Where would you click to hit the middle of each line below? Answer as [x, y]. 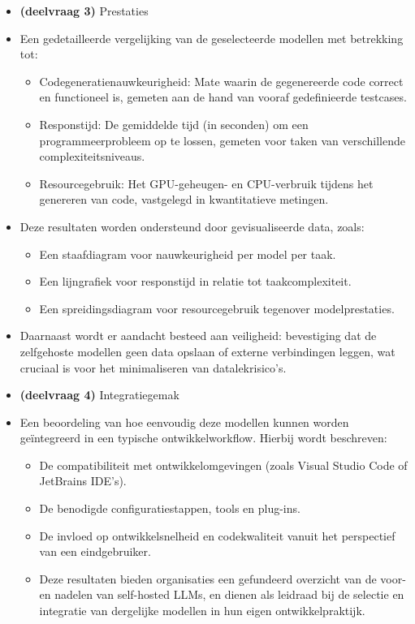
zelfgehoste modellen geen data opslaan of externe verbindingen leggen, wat [207, 351]
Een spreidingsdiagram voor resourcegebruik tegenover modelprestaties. [217, 308]
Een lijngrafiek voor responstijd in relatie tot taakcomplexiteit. [195, 281]
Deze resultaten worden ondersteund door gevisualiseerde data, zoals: [192, 226]
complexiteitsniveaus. [92, 156]
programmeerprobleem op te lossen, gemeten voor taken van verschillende [222, 140]
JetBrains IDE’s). [83, 481]
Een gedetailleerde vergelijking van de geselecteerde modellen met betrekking [212, 38]
